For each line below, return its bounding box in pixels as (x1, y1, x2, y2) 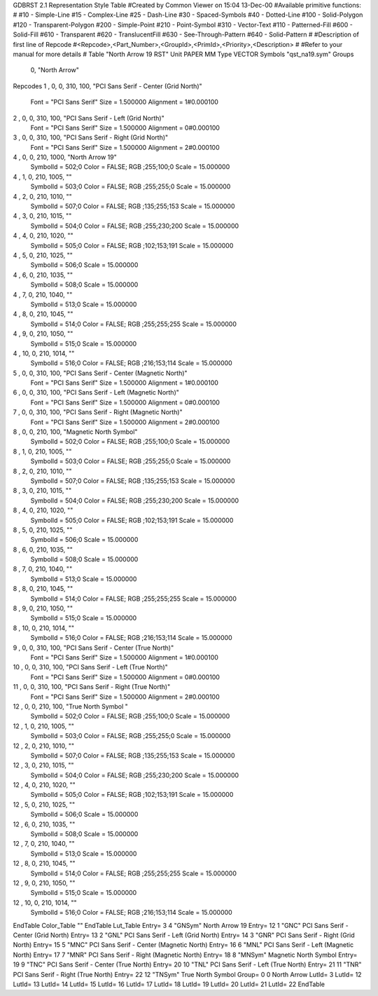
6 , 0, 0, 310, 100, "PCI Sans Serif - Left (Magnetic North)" (13, 388, 180, 397)
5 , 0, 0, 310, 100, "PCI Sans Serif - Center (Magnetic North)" (13, 369, 188, 377)
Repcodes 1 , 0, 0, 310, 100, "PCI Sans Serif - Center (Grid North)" (13, 81, 202, 90)
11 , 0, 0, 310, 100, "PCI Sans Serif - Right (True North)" (13, 683, 171, 691)
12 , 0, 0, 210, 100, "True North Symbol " (13, 702, 129, 711)
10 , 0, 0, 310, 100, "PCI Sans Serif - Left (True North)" (13, 663, 168, 671)
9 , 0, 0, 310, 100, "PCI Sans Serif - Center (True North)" (13, 643, 174, 652)
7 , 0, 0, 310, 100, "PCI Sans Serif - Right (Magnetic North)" (13, 408, 183, 416)
